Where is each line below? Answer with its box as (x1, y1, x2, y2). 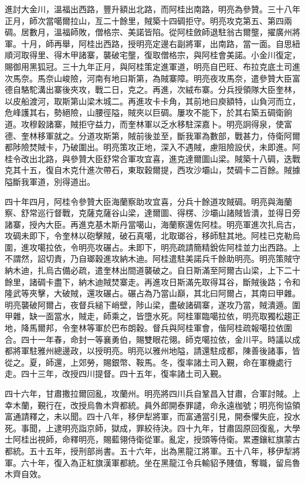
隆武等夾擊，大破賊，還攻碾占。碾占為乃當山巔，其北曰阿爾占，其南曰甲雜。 (5, 287, 300, 299)
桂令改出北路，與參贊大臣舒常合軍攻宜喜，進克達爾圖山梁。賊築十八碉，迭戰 (5, 152, 300, 164)
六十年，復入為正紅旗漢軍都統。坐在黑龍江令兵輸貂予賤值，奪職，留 (21, 456, 284, 468)
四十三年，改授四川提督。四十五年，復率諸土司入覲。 (21, 367, 226, 380)
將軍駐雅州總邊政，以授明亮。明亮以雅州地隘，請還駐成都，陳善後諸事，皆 (12, 344, 300, 357)
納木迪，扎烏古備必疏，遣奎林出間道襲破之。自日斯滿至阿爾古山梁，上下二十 (5, 264, 300, 276)
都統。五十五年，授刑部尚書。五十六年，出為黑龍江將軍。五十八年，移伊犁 (5, 444, 292, 457)
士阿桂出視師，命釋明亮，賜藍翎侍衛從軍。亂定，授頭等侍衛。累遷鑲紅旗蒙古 (5, 433, 300, 445)
